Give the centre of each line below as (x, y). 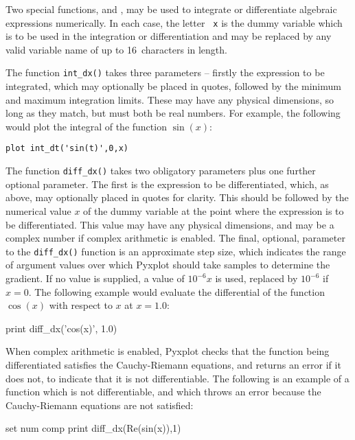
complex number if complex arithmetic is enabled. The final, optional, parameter (175, 238)
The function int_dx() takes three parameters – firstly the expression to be (165, 72)
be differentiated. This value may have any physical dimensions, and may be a (170, 224)
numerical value (38, 210)
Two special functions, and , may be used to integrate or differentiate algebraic (171, 9)
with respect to (81, 305)
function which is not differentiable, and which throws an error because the (163, 392)
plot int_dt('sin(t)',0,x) (67, 149)
